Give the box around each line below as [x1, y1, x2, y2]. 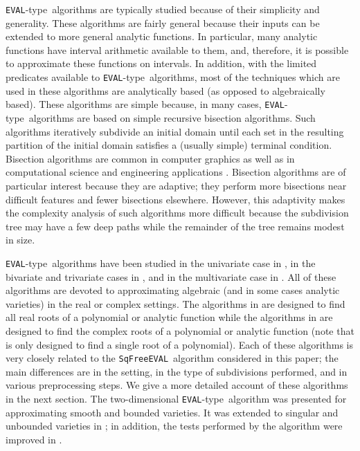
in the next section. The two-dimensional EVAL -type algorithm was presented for [6, 391, 347, 405]
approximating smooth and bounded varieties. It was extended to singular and [6, 405, 339, 419]
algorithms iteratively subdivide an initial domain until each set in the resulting [6, 124, 344, 138]
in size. [6, 232, 35, 247]
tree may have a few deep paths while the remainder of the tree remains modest [6, 219, 345, 233]
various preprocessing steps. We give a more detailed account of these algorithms [6, 378, 348, 392]
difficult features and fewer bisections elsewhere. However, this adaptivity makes [6, 192, 345, 206]
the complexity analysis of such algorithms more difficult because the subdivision [6, 205, 349, 220]
